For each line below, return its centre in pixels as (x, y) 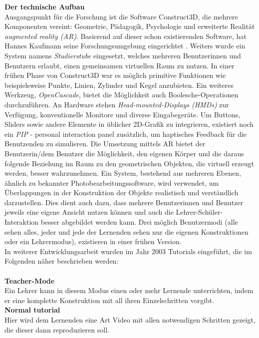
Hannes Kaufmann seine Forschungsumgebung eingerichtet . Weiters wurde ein (125, 46)
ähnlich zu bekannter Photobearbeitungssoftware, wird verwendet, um (112, 182)
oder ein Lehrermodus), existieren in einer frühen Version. (93, 241)
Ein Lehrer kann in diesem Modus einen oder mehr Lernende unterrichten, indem (129, 290)
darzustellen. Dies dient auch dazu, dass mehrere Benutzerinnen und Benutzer (124, 202)
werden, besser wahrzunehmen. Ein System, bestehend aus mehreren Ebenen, (123, 173)
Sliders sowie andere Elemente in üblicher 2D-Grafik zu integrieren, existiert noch (129, 124)
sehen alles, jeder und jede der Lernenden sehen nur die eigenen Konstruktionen (127, 231)
